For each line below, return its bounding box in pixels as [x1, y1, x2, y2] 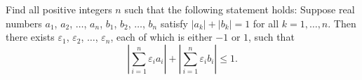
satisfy [160, 15, 188, 30]
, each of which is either [110, 29, 213, 44]
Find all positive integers [6, 2, 112, 16]
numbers [6, 15, 42, 30]
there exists [6, 29, 55, 44]
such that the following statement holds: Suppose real [124, 2, 355, 16]
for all [253, 15, 279, 30]
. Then [328, 15, 356, 30]
